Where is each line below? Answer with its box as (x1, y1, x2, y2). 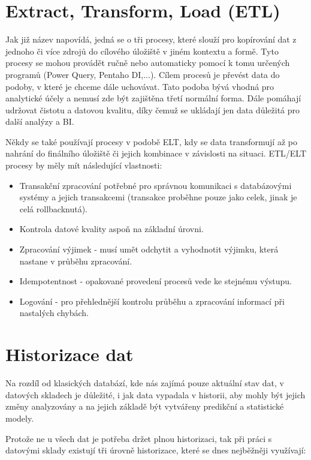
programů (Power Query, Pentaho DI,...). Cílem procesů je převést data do (5, 68, 280, 80)
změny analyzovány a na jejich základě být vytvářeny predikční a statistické (5, 400, 284, 413)
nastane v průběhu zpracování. (19, 254, 132, 267)
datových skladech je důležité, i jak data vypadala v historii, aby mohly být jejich (5, 388, 306, 401)
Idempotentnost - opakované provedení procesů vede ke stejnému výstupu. (19, 275, 292, 287)
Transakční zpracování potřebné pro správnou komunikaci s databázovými (19, 179, 292, 191)
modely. (5, 411, 34, 424)
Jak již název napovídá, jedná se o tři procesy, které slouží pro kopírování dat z (5, 33, 297, 46)
